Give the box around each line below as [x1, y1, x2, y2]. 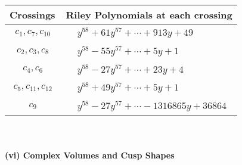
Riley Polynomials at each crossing [66, 8, 232, 21]
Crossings [10, 8, 55, 21]
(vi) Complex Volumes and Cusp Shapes [5, 148, 175, 161]
